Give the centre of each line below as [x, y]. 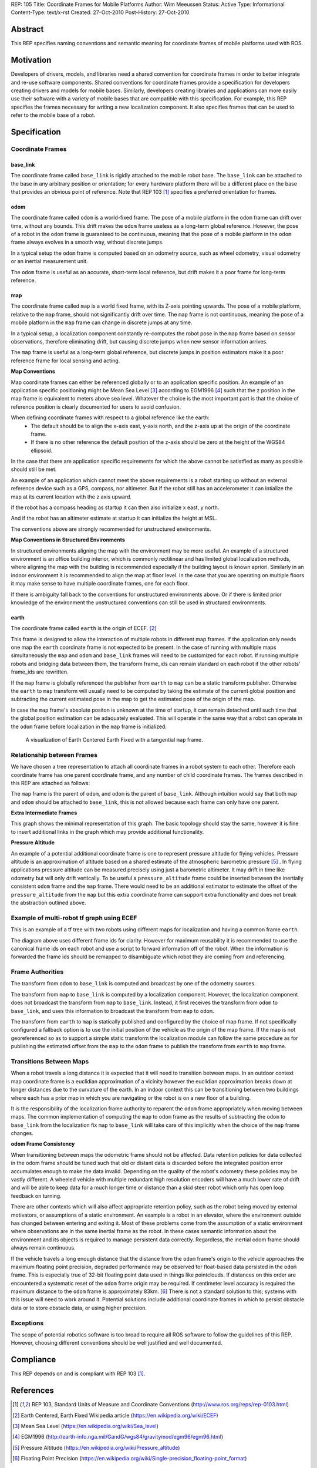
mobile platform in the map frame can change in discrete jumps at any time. [102, 322]
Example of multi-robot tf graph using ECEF [74, 918]
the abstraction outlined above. [48, 903]
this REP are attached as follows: [50, 783]
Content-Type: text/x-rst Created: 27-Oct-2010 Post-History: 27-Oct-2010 [100, 12]
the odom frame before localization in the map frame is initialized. [89, 726]
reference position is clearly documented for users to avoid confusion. [96, 407]
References [32, 1391]
